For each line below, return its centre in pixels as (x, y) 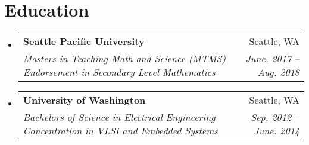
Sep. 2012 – (275, 117)
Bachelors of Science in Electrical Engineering (119, 117)
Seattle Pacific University (84, 41)
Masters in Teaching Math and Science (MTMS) (124, 59)
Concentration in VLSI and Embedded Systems (120, 131)
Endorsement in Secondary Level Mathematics (119, 72)
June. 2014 (277, 131)
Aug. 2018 (278, 72)
